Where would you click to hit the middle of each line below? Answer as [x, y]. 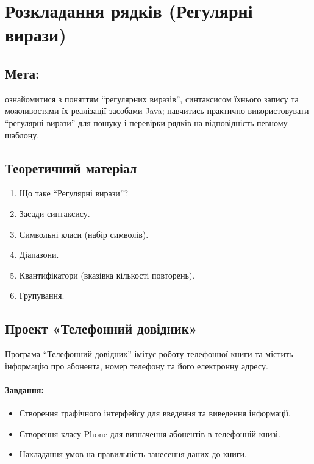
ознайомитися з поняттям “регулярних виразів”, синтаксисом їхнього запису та [152, 98]
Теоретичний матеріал [71, 167]
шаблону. [22, 134]
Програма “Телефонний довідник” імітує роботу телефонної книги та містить [149, 354]
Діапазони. [39, 255]
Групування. [42, 295]
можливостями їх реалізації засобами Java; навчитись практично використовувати [157, 111]
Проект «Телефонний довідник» [101, 328]
